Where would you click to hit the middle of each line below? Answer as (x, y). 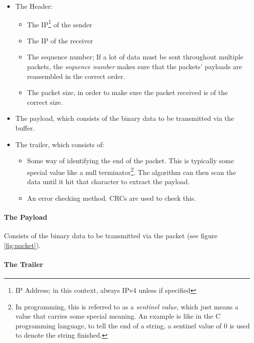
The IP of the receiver (60, 40)
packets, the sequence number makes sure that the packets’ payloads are (135, 67)
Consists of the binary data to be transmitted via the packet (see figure (111, 236)
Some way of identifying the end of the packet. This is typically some (130, 161)
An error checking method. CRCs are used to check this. (112, 198)
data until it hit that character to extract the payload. (108, 181)
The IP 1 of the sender (60, 23)
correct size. (45, 102)
